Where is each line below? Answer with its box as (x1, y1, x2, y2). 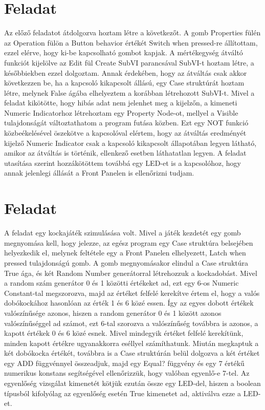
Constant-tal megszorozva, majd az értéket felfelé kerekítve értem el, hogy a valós (4, 287, 260, 298)
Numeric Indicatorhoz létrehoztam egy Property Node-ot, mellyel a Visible (4, 107, 238, 118)
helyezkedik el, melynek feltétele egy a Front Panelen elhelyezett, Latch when (4, 247, 246, 258)
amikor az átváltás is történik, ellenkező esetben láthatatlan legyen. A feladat (4, 147, 247, 158)
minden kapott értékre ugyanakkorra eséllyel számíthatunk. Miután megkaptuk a (4, 337, 259, 348)
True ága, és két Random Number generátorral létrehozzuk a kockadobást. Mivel (4, 267, 257, 278)
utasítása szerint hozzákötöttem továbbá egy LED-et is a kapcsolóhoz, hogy (4, 157, 241, 168)
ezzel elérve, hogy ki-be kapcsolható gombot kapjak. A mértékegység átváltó (4, 47, 243, 58)
